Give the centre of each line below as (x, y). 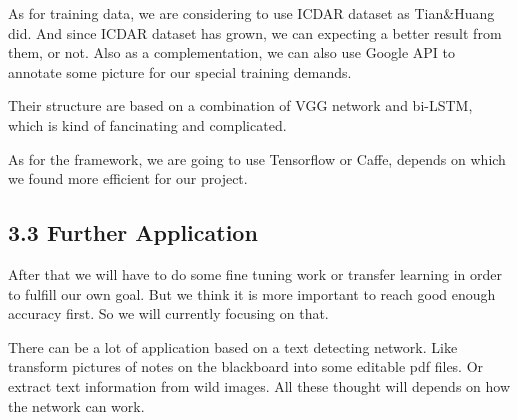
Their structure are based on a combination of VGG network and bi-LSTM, (240, 105)
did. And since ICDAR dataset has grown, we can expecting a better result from (255, 32)
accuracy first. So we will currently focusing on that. (168, 313)
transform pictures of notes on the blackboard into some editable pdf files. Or (246, 366)
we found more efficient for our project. (128, 178)
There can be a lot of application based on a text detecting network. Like (233, 346)
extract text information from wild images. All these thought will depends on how (259, 385)
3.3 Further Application (133, 232)
